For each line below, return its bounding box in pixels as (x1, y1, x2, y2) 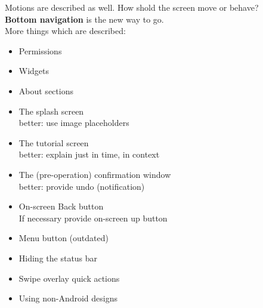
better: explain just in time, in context (18, 148, 160, 161)
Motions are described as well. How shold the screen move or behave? (5, 1, 259, 13)
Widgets (18, 64, 49, 77)
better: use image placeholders (18, 116, 129, 129)
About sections (18, 84, 73, 97)
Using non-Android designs (18, 292, 117, 304)
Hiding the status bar (18, 251, 98, 264)
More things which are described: (5, 24, 126, 37)
